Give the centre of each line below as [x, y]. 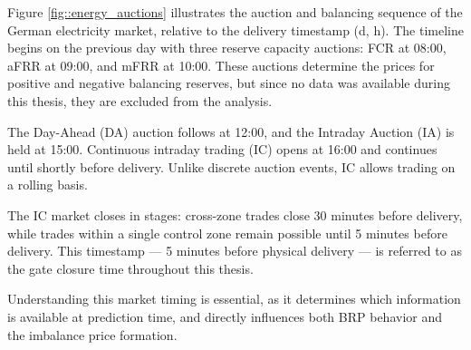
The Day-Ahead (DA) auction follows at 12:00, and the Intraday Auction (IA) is [231, 131]
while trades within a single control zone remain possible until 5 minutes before [227, 233]
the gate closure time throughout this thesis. [130, 268]
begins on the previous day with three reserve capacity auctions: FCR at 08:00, [227, 48]
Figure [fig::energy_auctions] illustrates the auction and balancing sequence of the [235, 12]
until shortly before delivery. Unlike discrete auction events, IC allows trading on [231, 166]
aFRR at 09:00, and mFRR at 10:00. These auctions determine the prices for [221, 65]
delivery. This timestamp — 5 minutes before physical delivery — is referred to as [235, 251]
